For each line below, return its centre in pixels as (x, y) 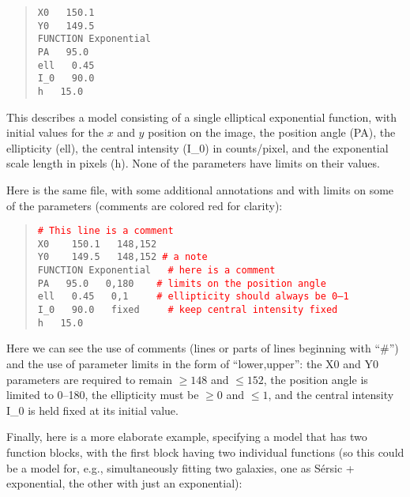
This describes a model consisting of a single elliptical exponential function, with (202, 117)
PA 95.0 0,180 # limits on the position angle (182, 283)
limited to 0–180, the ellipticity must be (103, 395)
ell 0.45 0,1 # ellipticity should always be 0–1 (193, 297)
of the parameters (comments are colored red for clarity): (145, 205)
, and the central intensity (331, 395)
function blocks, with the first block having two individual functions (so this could (205, 452)
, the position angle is (316, 379)
